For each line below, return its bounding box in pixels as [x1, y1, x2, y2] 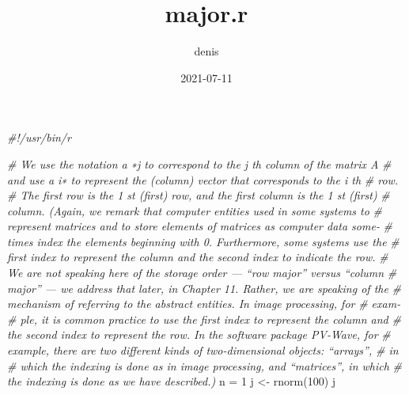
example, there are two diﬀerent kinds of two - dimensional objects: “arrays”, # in [7, 342, 399, 359]
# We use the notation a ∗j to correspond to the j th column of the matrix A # [7, 155, 392, 172]
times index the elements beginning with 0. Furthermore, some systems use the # [7, 233, 400, 249]
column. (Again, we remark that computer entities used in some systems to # [7, 202, 383, 218]
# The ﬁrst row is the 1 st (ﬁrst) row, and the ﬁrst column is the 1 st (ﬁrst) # [7, 187, 390, 203]
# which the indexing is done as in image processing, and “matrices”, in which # [7, 357, 403, 374]
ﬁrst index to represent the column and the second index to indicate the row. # [7, 249, 388, 265]
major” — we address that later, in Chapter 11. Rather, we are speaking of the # [7, 279, 402, 296]
